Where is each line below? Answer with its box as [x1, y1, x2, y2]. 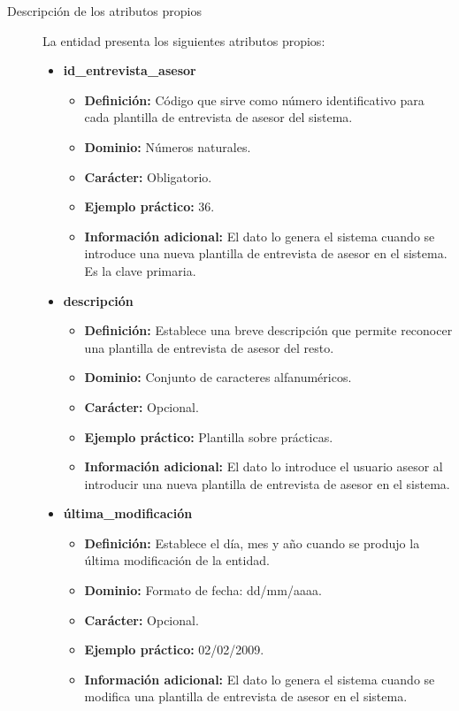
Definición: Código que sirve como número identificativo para [84, 90, 425, 109]
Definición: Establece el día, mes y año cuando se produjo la [84, 533, 420, 552]
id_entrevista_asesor [63, 61, 196, 80]
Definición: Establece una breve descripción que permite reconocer [84, 321, 453, 340]
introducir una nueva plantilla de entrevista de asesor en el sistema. [84, 474, 450, 493]
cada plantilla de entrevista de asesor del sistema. [84, 108, 353, 126]
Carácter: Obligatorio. [84, 167, 212, 186]
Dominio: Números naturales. [84, 137, 251, 156]
